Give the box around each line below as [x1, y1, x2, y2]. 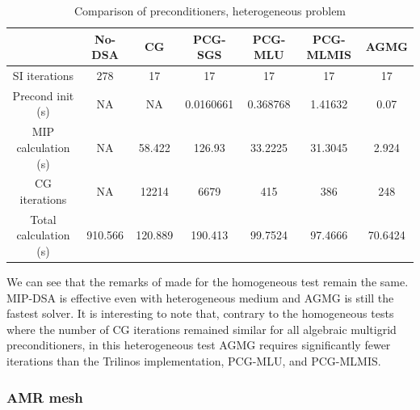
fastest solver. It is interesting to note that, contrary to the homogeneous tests [6, 305, 394, 322]
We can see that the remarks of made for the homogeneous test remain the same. [6, 273, 409, 290]
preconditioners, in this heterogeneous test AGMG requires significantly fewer [6, 336, 391, 353]
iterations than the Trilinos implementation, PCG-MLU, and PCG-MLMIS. [6, 353, 381, 370]
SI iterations [12, 67, 74, 84]
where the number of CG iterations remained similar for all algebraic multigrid [6, 320, 397, 337]
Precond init [12, 87, 74, 104]
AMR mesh [6, 387, 83, 407]
